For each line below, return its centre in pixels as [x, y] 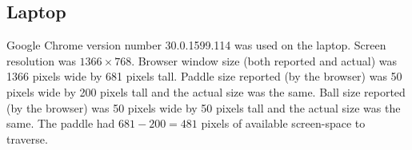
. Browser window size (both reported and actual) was [264, 60]
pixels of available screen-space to [283, 123]
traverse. [27, 138]
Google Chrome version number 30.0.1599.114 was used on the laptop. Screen [196, 45]
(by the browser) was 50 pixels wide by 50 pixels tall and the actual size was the [204, 107]
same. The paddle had [61, 123]
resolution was [41, 60]
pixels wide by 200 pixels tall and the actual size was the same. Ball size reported [206, 91]
